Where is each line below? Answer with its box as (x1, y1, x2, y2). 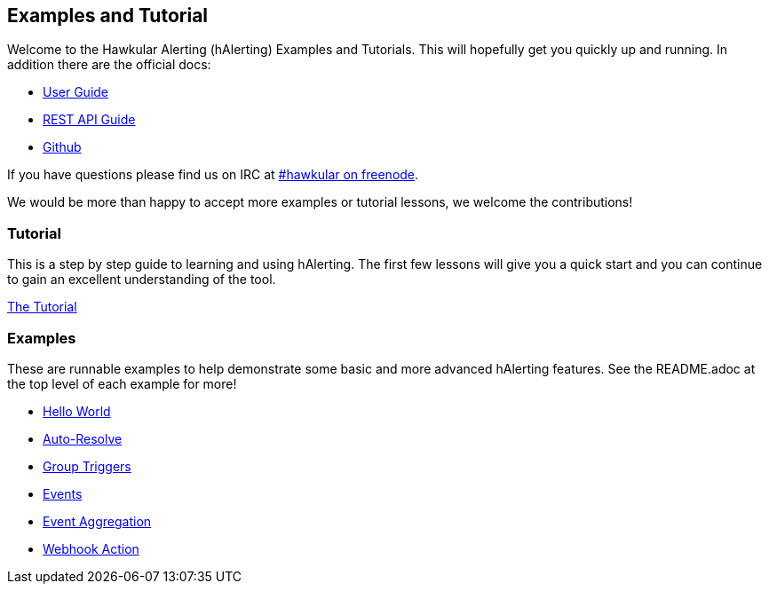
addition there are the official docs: (7, 57, 211, 73)
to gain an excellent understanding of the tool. (7, 272, 276, 288)
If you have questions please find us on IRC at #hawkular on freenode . (7, 167, 419, 183)
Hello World (43, 403, 111, 419)
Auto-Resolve (43, 430, 123, 446)
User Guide (43, 84, 109, 100)
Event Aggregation (43, 513, 152, 529)
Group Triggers (43, 458, 131, 474)
